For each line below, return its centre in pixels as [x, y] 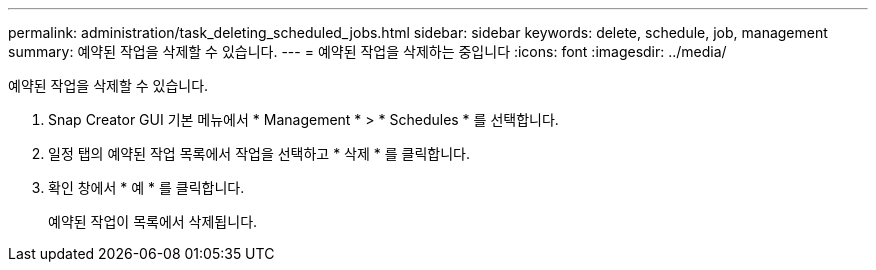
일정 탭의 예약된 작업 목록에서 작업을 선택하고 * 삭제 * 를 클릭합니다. [259, 153]
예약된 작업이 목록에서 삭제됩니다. [153, 221]
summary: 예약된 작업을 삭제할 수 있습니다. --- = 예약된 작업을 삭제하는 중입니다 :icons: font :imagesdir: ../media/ [367, 51]
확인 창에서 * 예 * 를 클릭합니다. [146, 187]
